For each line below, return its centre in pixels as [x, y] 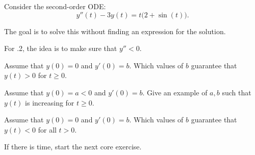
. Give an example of [175, 92]
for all [47, 129]
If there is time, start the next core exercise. [73, 147]
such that [237, 92]
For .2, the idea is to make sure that [61, 48]
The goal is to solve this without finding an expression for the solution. [115, 31]
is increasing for [50, 102]
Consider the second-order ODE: [55, 6]
